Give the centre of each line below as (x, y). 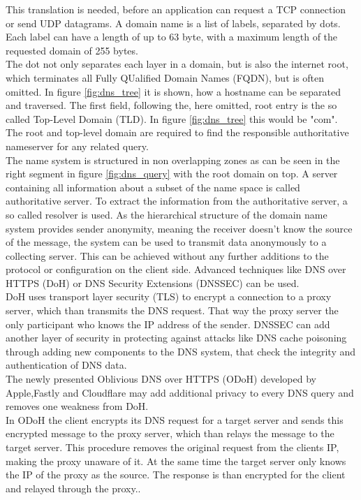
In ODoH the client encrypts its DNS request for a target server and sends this (175, 419)
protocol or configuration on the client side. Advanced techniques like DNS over (176, 269)
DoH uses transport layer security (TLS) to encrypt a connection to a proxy (169, 296)
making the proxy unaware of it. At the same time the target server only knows (176, 461)
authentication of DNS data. (66, 365)
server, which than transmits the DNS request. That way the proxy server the (172, 310)
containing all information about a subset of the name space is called (153, 187)
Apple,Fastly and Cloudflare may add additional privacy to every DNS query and (180, 392)
